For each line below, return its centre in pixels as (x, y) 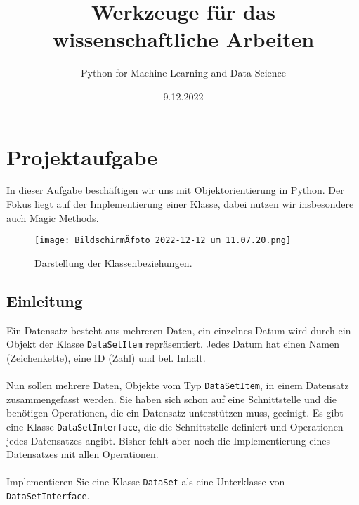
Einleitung (45, 300)
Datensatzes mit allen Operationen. (83, 454)
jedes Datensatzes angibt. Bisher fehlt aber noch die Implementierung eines (168, 440)
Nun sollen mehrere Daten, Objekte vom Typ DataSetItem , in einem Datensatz (178, 385)
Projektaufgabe (82, 156)
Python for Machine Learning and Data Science (183, 73)
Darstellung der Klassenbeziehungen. (113, 262)
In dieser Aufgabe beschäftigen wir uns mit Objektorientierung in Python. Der (175, 190)
